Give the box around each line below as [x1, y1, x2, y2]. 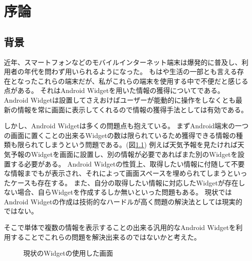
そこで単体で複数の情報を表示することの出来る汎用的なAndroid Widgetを [4, 222, 236, 232]
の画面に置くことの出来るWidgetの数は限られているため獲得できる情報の [4, 130, 236, 140]
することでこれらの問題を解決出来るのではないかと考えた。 [10, 231, 201, 242]
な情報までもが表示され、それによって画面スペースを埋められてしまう [4, 168, 227, 178]
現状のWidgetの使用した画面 [23, 248, 113, 258]
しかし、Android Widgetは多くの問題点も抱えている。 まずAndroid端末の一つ [4, 121, 249, 131]
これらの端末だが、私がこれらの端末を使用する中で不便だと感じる [37, 76, 249, 86]
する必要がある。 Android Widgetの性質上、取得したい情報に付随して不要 [10, 158, 245, 169]
